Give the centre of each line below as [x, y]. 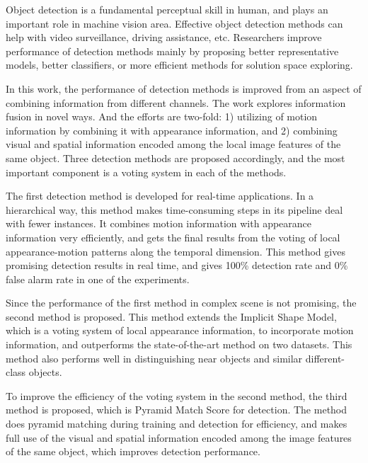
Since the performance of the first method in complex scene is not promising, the [181, 303]
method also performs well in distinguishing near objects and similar [154, 358]
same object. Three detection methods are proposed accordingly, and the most [176, 158]
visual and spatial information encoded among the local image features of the [173, 144]
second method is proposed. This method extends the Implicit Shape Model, [171, 316]
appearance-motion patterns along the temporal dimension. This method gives [176, 251]
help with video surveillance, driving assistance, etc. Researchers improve [164, 37]
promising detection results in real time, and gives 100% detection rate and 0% [177, 265]
